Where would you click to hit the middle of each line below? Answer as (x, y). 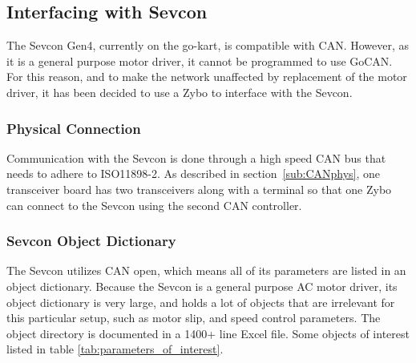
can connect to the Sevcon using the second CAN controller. (154, 205)
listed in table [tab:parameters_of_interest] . (115, 349)
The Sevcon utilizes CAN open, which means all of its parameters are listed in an (206, 270)
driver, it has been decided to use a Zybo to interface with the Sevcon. (180, 92)
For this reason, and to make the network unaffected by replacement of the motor (207, 77)
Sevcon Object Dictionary (91, 241)
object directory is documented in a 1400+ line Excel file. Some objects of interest (208, 333)
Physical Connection (74, 128)
